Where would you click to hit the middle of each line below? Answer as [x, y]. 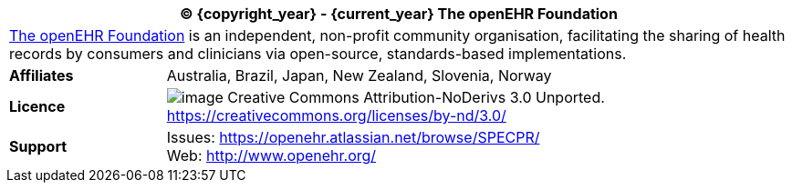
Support [38, 146]
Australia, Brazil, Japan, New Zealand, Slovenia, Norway [359, 75]
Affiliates [42, 75]
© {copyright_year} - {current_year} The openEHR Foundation [399, 14]
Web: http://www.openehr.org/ [271, 155]
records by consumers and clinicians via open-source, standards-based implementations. [318, 54]
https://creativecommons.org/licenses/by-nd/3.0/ [336, 115]
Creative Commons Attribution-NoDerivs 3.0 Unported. [416, 97]
